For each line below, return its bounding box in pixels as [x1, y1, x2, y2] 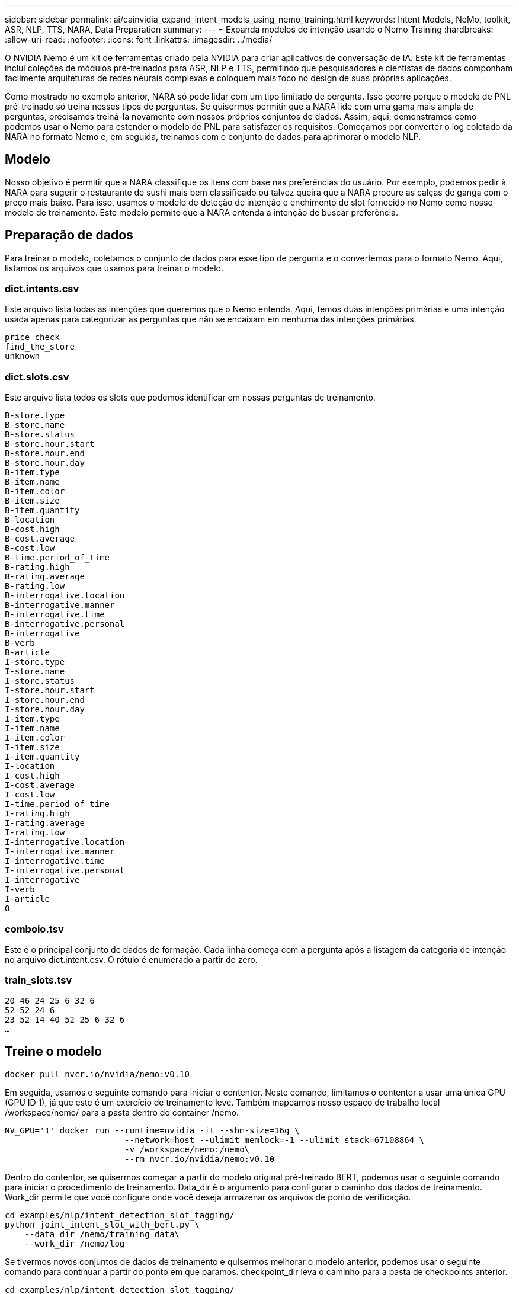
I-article [5, 894, 50, 904]
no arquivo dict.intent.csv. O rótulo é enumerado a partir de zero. [5, 954, 258, 965]
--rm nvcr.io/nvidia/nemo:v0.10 [124, 1154, 275, 1164]
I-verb [5, 885, 35, 895]
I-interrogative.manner [5, 847, 115, 857]
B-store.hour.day [5, 458, 85, 468]
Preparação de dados [5, 228, 133, 243]
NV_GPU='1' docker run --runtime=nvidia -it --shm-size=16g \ [5, 1125, 300, 1135]
